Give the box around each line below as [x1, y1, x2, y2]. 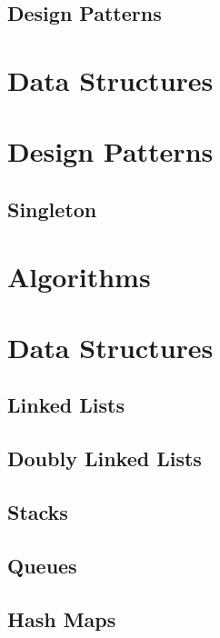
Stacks [7, 498, 68, 526]
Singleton [7, 194, 97, 223]
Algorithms [7, 257, 151, 294]
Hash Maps [7, 604, 116, 633]
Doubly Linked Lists [7, 444, 202, 473]
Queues [7, 551, 77, 579]
